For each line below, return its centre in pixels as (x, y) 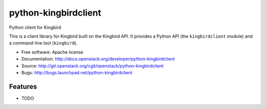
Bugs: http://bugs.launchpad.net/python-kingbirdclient (77, 72)
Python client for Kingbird (35, 27)
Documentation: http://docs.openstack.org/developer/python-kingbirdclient (98, 59)
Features (23, 86)
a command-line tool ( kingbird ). (43, 43)
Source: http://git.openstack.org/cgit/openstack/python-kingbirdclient (92, 65)
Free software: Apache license (52, 52)
